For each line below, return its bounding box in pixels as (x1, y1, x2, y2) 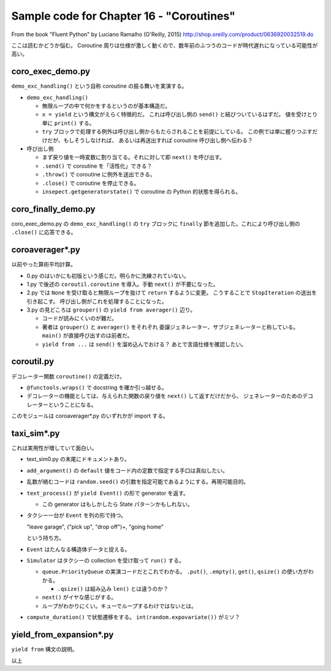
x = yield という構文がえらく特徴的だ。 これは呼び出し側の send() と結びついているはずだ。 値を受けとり (42, 111, 318, 118)
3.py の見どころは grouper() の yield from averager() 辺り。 (26, 306, 196, 313)
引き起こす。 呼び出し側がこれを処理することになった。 (26, 298, 168, 305)
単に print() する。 (42, 119, 95, 127)
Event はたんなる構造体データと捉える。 (26, 545, 131, 553)
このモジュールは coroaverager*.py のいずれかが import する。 (11, 412, 169, 419)
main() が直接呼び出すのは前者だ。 (42, 332, 133, 339)
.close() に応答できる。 (11, 228, 77, 236)
